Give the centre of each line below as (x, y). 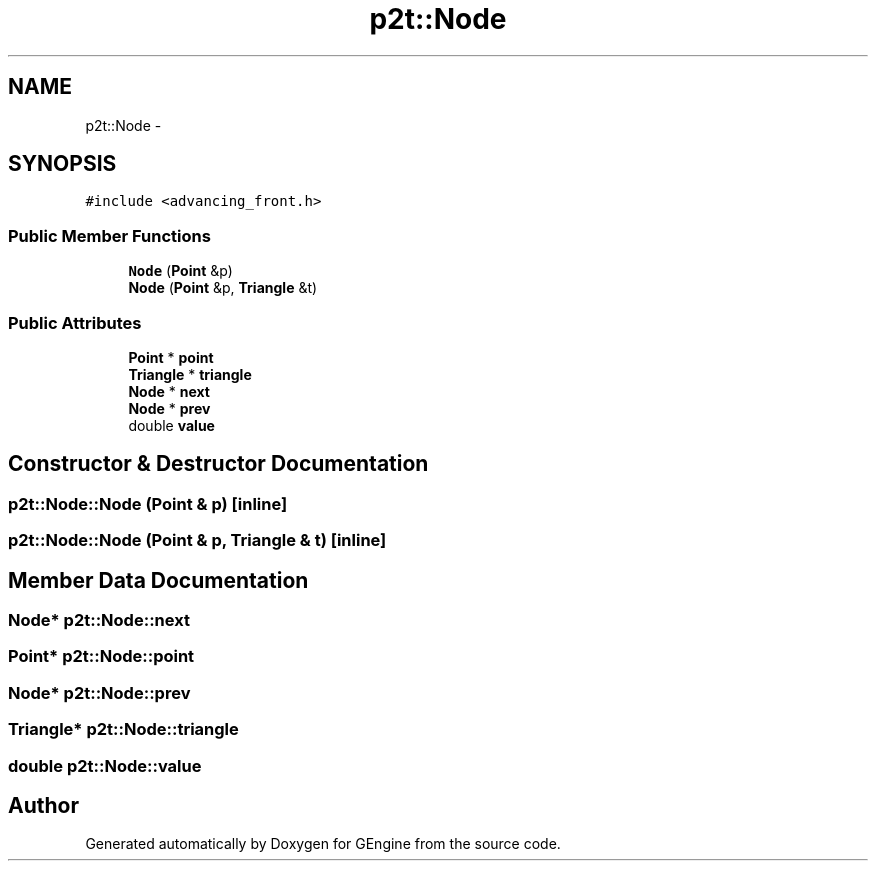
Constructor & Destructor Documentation (218, 464)
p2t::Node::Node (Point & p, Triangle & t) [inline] (197, 540)
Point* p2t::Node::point (101, 656)
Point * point (171, 357)
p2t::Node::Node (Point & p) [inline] (148, 503)
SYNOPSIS (62, 164)
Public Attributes (75, 322)
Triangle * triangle (190, 374)
